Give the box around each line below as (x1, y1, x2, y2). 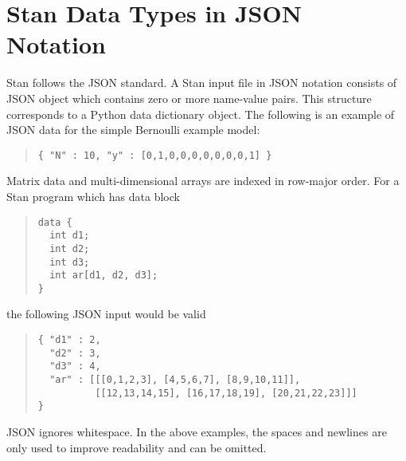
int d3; (49, 256, 90, 268)
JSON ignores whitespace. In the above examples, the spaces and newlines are (6, 424, 387, 439)
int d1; (49, 230, 90, 242)
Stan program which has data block (6, 187, 180, 204)
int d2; (49, 242, 90, 254)
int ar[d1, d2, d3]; (49, 270, 158, 282)
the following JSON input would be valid (6, 305, 206, 322)
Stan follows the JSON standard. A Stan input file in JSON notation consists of (6, 74, 397, 91)
